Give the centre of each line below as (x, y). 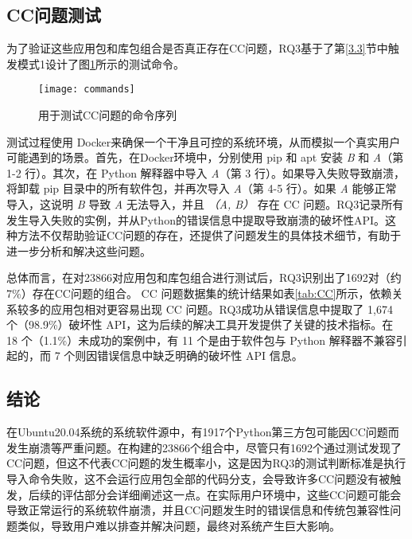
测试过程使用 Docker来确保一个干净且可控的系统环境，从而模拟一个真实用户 (204, 141)
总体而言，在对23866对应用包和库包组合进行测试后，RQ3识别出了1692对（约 (204, 277)
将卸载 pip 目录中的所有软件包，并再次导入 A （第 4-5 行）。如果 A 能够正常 (202, 188)
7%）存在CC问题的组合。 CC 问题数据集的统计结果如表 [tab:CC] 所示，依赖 (199, 293)
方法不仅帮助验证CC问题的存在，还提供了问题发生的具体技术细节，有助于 (209, 235)
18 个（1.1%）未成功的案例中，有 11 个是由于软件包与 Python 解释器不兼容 (201, 340)
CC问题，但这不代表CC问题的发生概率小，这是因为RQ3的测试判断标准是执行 (206, 463)
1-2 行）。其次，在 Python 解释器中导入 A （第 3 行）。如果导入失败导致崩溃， (206, 172)
